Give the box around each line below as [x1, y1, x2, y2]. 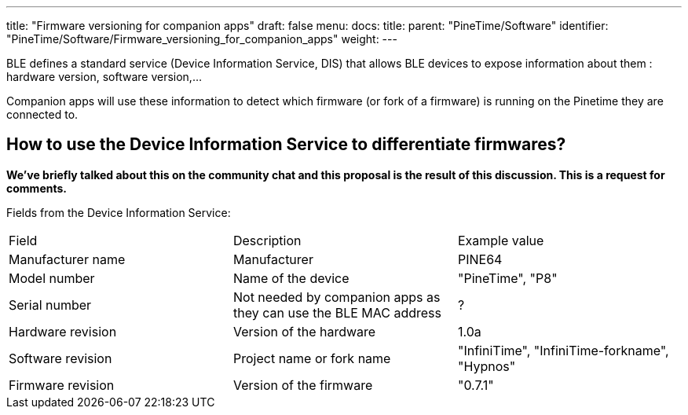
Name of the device [232, 270, 349, 286]
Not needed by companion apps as [232, 288, 441, 305]
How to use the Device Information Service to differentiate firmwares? [6, 134, 566, 155]
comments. [6, 181, 67, 195]
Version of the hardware [232, 323, 376, 340]
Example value [457, 232, 544, 248]
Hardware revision [9, 323, 117, 340]
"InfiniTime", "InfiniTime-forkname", [457, 342, 669, 358]
